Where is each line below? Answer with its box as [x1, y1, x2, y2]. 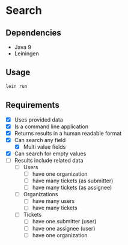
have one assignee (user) [32, 225, 96, 232]
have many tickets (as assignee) [32, 184, 112, 191]
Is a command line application [14, 123, 88, 130]
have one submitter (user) [32, 218, 97, 225]
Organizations [23, 191, 58, 198]
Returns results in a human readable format [14, 129, 122, 137]
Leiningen [14, 50, 40, 57]
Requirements [5, 100, 59, 110]
